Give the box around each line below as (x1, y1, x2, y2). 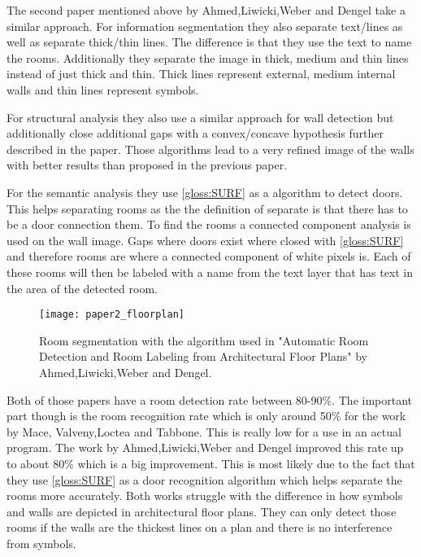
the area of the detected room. (7, 279, 158, 296)
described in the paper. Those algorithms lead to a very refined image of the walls (7, 140, 414, 157)
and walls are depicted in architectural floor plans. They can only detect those (7, 502, 397, 520)
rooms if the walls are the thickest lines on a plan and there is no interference (7, 519, 393, 536)
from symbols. (7, 534, 76, 551)
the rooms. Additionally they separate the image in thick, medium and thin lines (7, 49, 409, 66)
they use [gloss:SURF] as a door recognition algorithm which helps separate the (7, 471, 402, 488)
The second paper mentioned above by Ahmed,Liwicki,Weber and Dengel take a (7, 2, 406, 18)
